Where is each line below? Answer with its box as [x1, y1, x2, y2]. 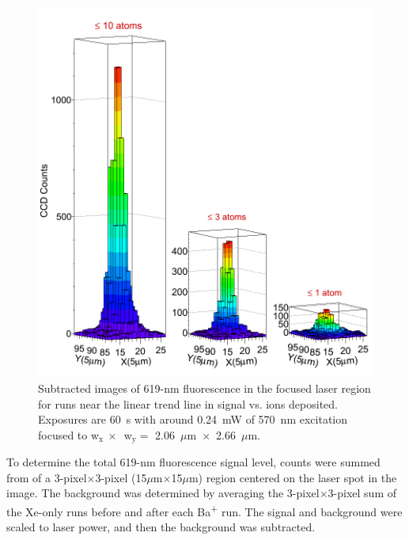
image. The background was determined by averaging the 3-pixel [6, 485, 320, 501]
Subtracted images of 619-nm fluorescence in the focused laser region [38, 379, 371, 396]
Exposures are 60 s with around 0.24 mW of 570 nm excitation [38, 411, 348, 428]
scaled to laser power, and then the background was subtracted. [6, 519, 316, 535]
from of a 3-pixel [6, 469, 87, 485]
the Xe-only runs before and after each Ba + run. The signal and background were [6, 500, 403, 519]
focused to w [38, 426, 100, 443]
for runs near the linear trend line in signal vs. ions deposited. [38, 395, 339, 412]
